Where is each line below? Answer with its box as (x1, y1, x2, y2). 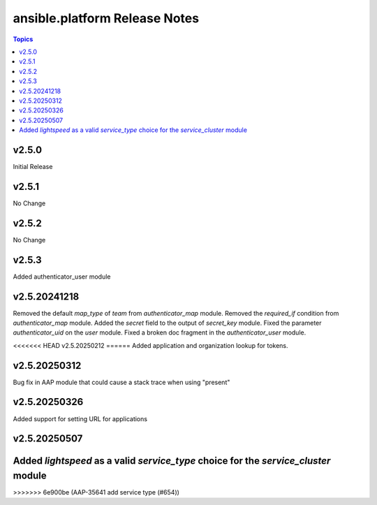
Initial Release (13, 162, 53, 170)
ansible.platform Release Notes (13, 10, 199, 26)
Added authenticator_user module (13, 272, 111, 281)
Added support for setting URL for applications (13, 414, 148, 423)
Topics (13, 35, 34, 43)
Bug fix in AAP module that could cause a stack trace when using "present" (13, 378, 230, 386)
